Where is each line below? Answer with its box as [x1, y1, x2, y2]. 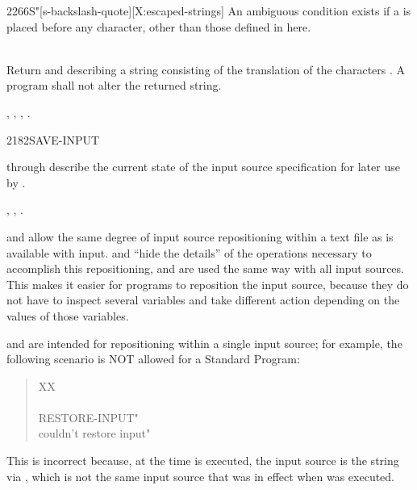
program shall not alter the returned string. [6, 77, 222, 94]
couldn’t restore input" [38, 425, 151, 442]
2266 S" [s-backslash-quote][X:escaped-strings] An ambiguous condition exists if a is [6, 2, 411, 19]
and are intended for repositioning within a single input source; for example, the [6, 334, 402, 351]
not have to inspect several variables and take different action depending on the [6, 291, 400, 308]
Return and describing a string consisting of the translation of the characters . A [6, 61, 406, 77]
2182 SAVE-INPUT [6, 131, 100, 148]
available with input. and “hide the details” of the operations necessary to [6, 244, 372, 261]
